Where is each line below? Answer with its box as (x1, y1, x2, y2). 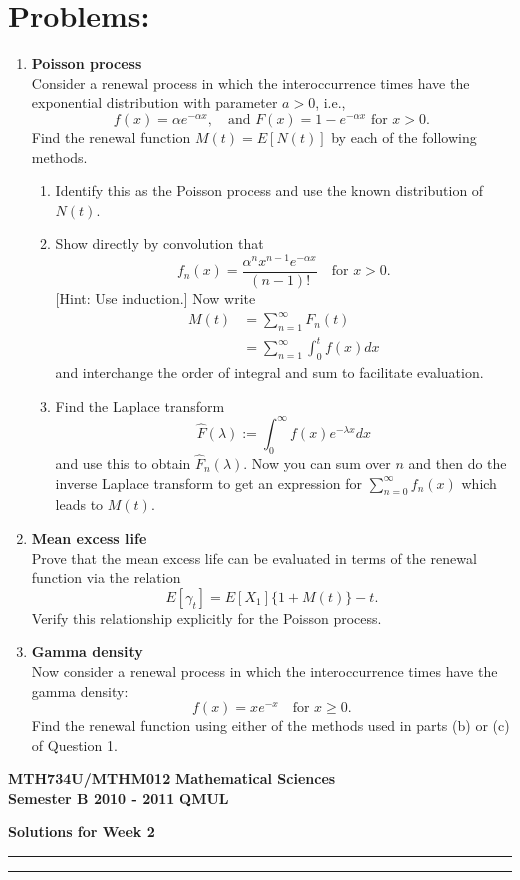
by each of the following (331, 126, 477, 147)
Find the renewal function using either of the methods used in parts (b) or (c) (31, 715, 510, 736)
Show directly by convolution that (55, 233, 264, 254)
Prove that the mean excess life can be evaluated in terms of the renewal (31, 547, 477, 568)
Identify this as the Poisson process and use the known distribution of (55, 180, 484, 201)
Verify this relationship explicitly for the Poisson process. (31, 607, 382, 628)
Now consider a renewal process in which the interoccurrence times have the (31, 660, 498, 681)
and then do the (408, 452, 507, 473)
